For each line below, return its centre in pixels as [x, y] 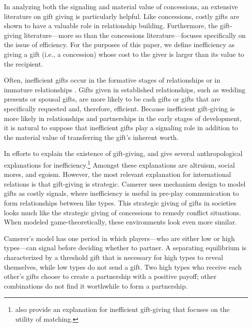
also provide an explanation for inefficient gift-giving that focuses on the [122, 309]
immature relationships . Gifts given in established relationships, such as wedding [125, 89]
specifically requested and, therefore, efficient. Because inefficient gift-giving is [119, 108]
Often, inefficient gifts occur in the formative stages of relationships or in [112, 80]
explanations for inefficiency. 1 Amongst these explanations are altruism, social [119, 164]
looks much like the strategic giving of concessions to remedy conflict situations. [123, 212]
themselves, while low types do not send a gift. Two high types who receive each [123, 267]
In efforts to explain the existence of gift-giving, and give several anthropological [123, 153]
